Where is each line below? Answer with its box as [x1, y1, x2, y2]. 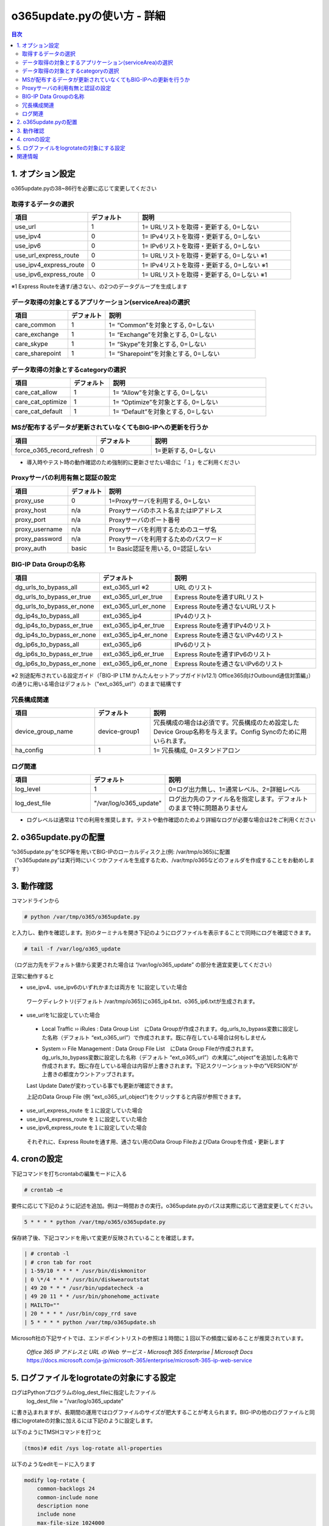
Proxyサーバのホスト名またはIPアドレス [108, 506, 222, 515]
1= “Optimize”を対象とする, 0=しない [113, 397, 219, 406]
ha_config [15, 746, 44, 754]
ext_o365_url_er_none [102, 602, 166, 610]
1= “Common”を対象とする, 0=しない [108, 321, 214, 330]
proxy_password [15, 534, 62, 543]
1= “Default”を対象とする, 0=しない [113, 407, 214, 416]
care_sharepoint [15, 349, 62, 358]
